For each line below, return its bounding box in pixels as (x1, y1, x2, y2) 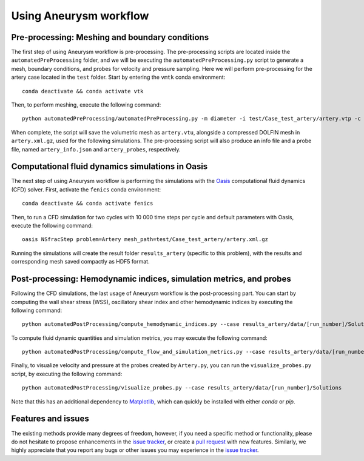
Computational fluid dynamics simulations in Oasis (11, 161, 208, 172)
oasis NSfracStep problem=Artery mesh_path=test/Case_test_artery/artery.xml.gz (22, 236, 269, 243)
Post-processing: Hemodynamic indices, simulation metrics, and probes (11, 274, 291, 284)
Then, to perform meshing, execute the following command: (11, 101, 161, 108)
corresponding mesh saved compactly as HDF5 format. (11, 258, 150, 265)
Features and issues (11, 414, 89, 424)
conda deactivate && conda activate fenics (22, 200, 153, 207)
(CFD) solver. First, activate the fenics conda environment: (11, 185, 161, 193)
